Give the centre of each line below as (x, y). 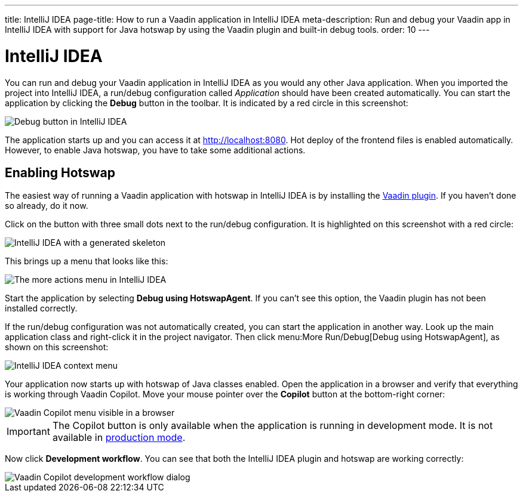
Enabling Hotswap (60, 172)
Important (28, 432)
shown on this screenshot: (57, 347)
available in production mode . (119, 438)
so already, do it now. (47, 206)
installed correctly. (41, 308)
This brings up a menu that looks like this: (87, 261)
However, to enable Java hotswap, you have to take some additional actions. (155, 150)
